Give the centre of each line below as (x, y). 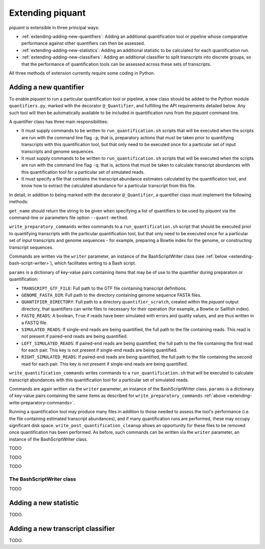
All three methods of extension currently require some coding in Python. (82, 73)
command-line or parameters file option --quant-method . (69, 218)
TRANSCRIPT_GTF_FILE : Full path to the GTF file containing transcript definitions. (104, 288)
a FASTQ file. (34, 323)
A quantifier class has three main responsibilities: (59, 122)
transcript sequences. (31, 247)
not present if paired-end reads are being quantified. (75, 336)
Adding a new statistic (44, 503)
